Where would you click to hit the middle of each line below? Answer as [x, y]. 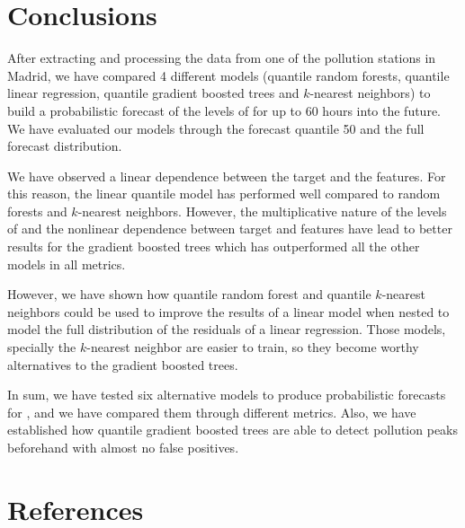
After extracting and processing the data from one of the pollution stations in [222, 58]
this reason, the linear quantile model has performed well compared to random [224, 194]
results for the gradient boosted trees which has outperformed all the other [214, 246]
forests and [37, 211]
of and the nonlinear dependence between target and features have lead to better [230, 229]
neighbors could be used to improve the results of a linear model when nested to [228, 311]
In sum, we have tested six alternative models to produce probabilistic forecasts [227, 395]
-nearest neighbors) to [370, 93]
